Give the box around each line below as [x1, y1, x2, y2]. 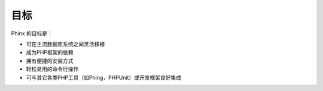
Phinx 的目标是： [11, 30, 53, 37]
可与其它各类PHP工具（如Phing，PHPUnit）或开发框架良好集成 [26, 74, 182, 81]
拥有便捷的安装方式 [26, 57, 74, 64]
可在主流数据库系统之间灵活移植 [26, 40, 105, 48]
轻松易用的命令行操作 [26, 65, 79, 73]
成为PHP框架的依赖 [26, 49, 74, 56]
